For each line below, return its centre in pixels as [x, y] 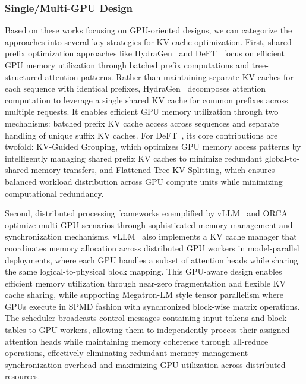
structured [24, 76]
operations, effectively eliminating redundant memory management [127, 353]
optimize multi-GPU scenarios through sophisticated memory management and [149, 224]
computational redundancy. [54, 193]
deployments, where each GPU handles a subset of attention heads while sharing [152, 259]
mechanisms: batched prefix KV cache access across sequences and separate [142, 123]
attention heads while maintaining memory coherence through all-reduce [137, 341]
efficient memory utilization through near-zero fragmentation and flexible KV [146, 283]
